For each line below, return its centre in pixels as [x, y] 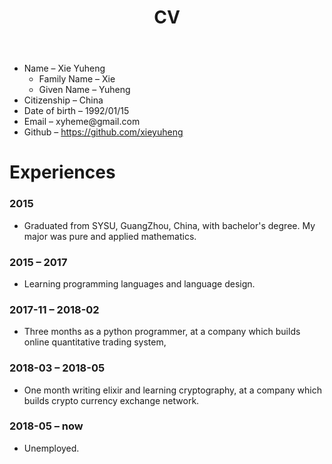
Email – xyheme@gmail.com [82, 122]
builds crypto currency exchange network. [111, 400]
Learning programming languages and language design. [139, 283]
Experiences [62, 172]
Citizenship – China [63, 100]
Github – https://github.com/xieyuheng [103, 132]
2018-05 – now [46, 426]
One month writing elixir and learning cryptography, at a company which [172, 390]
